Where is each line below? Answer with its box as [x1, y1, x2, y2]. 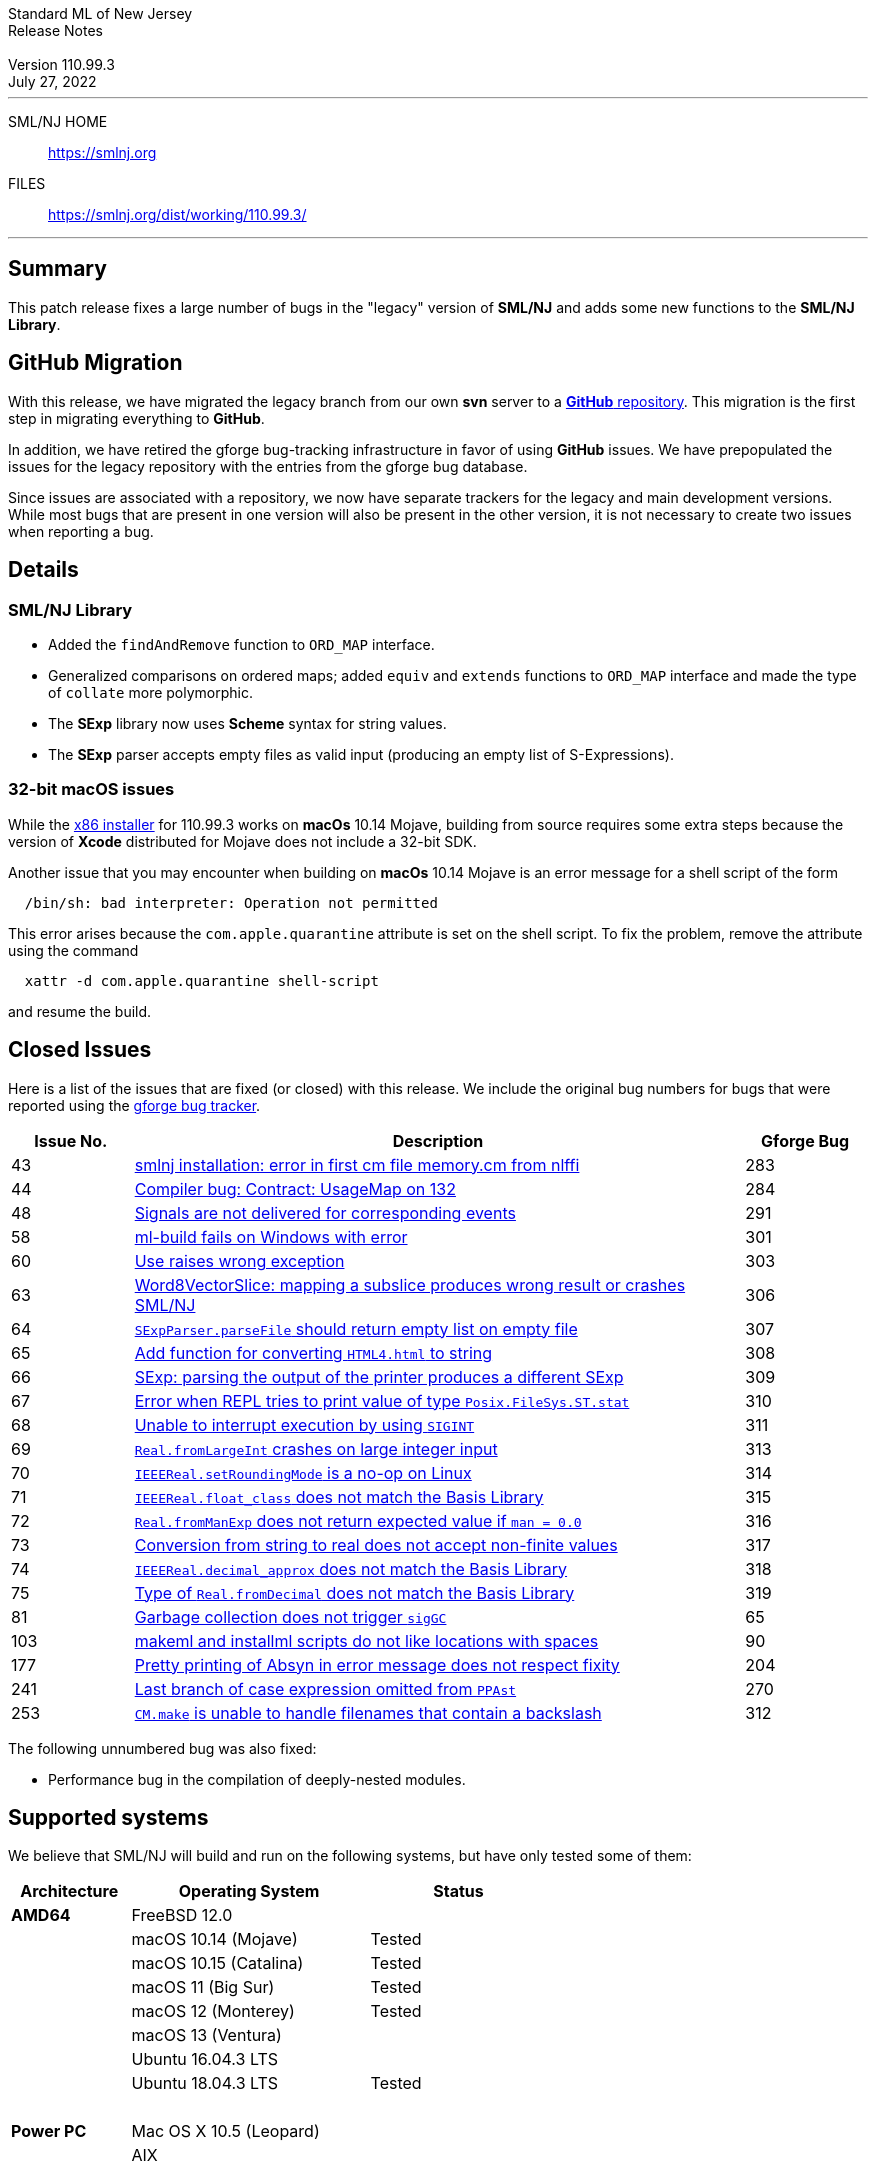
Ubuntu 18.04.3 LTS [131, 2073, 279, 2094]
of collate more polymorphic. [48, 683, 253, 701]
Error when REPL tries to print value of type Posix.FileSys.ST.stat [134, 1390, 630, 1411]
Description [392, 1130, 484, 1151]
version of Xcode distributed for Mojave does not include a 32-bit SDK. [8, 832, 477, 850]
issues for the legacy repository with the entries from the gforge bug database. [8, 457, 528, 475]
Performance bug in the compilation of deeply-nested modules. [48, 1770, 466, 1788]
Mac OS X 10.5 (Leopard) [131, 2121, 320, 2142]
